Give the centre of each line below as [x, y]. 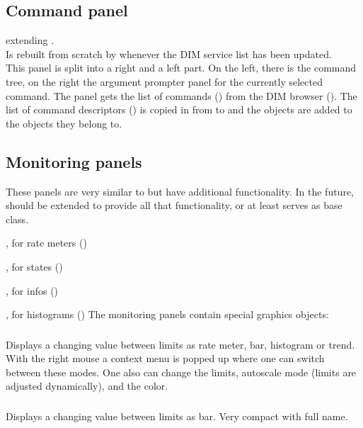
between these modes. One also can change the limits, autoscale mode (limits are [181, 372]
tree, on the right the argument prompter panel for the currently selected [164, 81]
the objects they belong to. [64, 123]
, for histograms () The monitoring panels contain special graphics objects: [167, 314]
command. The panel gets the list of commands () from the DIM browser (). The [181, 95]
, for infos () [32, 290]
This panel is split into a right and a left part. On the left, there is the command [181, 68]
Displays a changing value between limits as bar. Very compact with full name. [177, 416]
